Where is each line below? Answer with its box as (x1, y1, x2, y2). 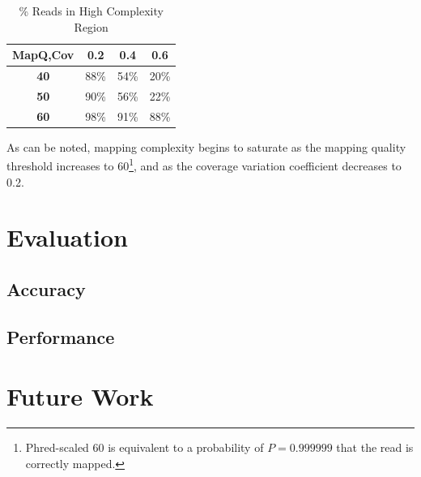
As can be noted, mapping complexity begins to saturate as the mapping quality (6, 138, 406, 155)
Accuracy (6, 277, 86, 302)
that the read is (336, 439, 414, 456)
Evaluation (6, 221, 128, 254)
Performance (6, 324, 115, 349)
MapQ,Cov (12, 46, 74, 63)
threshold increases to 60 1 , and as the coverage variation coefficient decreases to (6, 155, 402, 174)
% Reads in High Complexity (19, 2, 164, 19)
